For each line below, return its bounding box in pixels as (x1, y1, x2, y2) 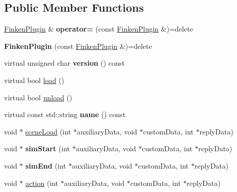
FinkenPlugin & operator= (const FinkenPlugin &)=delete (4, 23, 193, 34)
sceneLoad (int (25, 126, 71, 136)
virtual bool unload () (4, 92, 72, 102)
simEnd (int (25, 160, 66, 171)
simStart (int (25, 143, 70, 154)
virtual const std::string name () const (4, 109, 126, 120)
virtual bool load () (4, 74, 64, 85)
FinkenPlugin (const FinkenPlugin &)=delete (4, 40, 152, 51)
